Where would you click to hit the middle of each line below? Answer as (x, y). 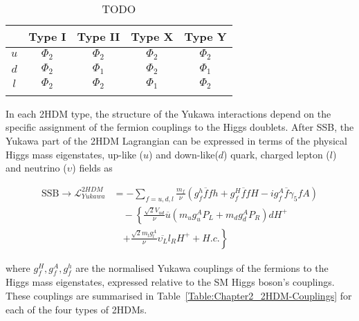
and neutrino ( (36, 168)
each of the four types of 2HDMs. (76, 309)
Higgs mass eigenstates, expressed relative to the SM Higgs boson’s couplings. (170, 282)
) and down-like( (184, 154)
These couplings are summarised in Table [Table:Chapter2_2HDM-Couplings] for (179, 296)
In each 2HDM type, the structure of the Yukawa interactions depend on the (168, 113)
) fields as (92, 168)
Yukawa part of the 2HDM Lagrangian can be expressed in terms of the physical (176, 140)
